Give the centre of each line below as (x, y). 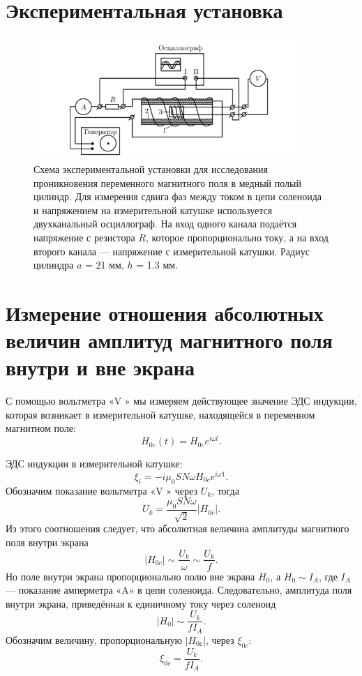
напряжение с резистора (84, 237)
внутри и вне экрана (100, 367)
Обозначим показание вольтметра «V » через (101, 490)
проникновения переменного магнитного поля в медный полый (167, 182)
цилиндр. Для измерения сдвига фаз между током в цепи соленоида (178, 196)
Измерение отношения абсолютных (165, 312)
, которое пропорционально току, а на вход (237, 237)
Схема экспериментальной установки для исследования (151, 168)
